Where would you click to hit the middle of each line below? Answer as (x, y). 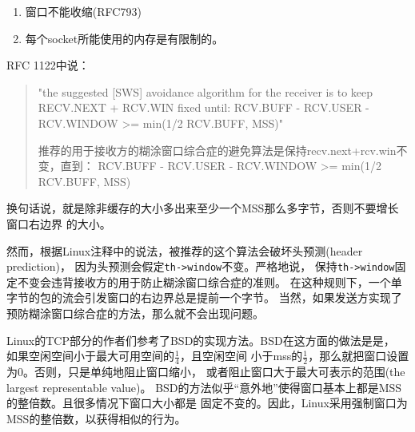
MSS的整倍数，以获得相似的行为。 (96, 418)
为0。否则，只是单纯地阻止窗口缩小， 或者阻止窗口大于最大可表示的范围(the (206, 371)
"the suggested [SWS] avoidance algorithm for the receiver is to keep (206, 91)
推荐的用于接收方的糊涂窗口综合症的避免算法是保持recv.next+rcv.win (217, 150)
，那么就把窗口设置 (359, 356)
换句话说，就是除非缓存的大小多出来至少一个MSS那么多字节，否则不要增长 (203, 208)
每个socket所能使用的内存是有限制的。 (124, 38)
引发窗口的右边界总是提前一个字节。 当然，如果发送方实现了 (243, 297)
